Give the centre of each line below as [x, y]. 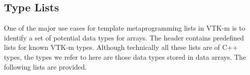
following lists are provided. [46, 66]
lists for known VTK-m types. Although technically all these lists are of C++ [121, 47]
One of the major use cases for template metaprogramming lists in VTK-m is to [125, 28]
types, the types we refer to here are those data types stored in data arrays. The [125, 56]
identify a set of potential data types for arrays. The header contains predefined [124, 37]
